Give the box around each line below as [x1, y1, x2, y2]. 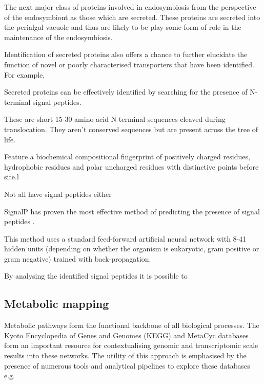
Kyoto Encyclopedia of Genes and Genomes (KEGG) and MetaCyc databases [4, 330, 249, 340]
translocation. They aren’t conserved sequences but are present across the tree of [4, 123, 258, 134]
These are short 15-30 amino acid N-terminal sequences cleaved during [4, 114, 226, 124]
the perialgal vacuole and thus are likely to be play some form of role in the [4, 22, 241, 32]
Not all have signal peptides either [4, 188, 112, 199]
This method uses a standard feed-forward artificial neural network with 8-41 [4, 233, 247, 244]
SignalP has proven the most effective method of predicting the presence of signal [4, 206, 260, 216]
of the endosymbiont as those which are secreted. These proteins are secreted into [4, 11, 260, 22]
